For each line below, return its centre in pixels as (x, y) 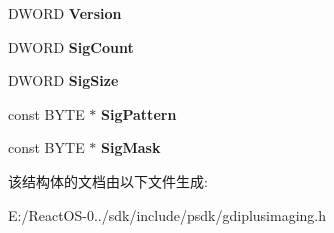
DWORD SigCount (71, 46)
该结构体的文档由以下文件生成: (108, 180)
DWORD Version (65, 13)
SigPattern (139, 113)
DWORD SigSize (63, 80)
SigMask (131, 147)
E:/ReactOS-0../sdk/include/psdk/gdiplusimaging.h (167, 214)
